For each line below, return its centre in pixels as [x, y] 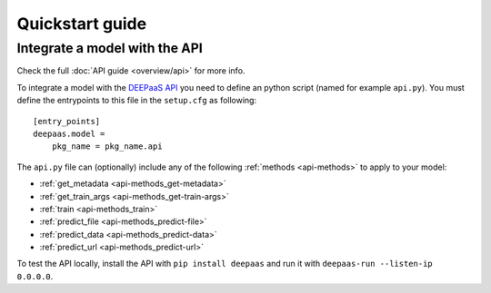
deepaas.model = [69, 133]
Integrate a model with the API [110, 48]
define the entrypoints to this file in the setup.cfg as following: [137, 101]
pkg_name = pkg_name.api [107, 146]
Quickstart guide [82, 24]
